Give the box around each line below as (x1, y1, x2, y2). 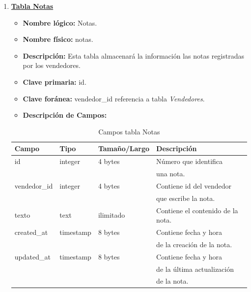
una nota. (156, 168, 185, 179)
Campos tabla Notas (98, 126, 160, 136)
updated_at (14, 251, 51, 261)
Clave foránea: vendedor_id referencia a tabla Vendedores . (23, 93, 205, 103)
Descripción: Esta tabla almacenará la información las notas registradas (23, 50, 244, 61)
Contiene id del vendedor (156, 180, 231, 191)
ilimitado (98, 210, 125, 220)
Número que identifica (156, 156, 223, 166)
